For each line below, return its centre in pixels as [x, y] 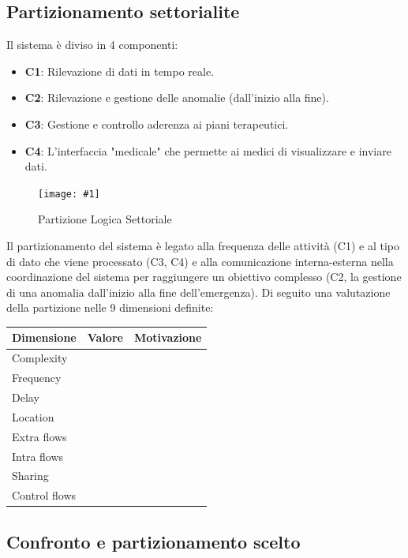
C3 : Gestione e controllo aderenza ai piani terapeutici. [157, 124]
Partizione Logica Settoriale [105, 219]
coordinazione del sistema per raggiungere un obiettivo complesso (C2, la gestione [204, 277]
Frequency [37, 378]
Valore [105, 337]
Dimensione [44, 337]
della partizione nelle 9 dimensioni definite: [110, 307]
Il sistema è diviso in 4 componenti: [92, 45]
